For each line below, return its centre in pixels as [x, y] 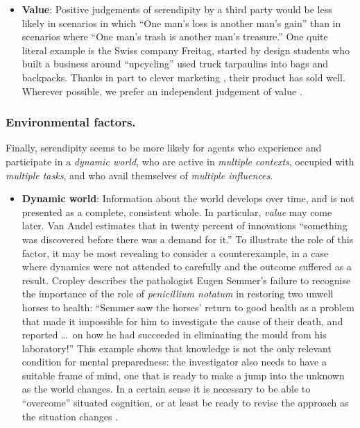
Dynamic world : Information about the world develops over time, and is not [188, 198]
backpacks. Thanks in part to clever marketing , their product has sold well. [183, 77]
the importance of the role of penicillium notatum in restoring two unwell [178, 294]
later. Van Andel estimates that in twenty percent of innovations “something [185, 225]
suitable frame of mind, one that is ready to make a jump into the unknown [183, 375]
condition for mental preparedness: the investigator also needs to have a [174, 362]
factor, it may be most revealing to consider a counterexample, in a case [175, 253]
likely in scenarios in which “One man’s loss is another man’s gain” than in [181, 23]
